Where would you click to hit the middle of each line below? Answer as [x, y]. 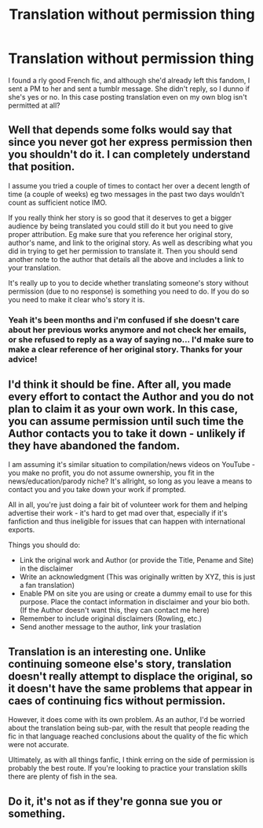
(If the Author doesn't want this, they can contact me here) [114, 611]
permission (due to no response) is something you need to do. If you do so [129, 291]
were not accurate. [38, 745]
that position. [42, 167]
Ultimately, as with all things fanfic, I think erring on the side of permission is [131, 760]
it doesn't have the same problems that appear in [130, 688]
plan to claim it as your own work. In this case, [123, 409]
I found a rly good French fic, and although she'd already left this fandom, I [129, 80]
